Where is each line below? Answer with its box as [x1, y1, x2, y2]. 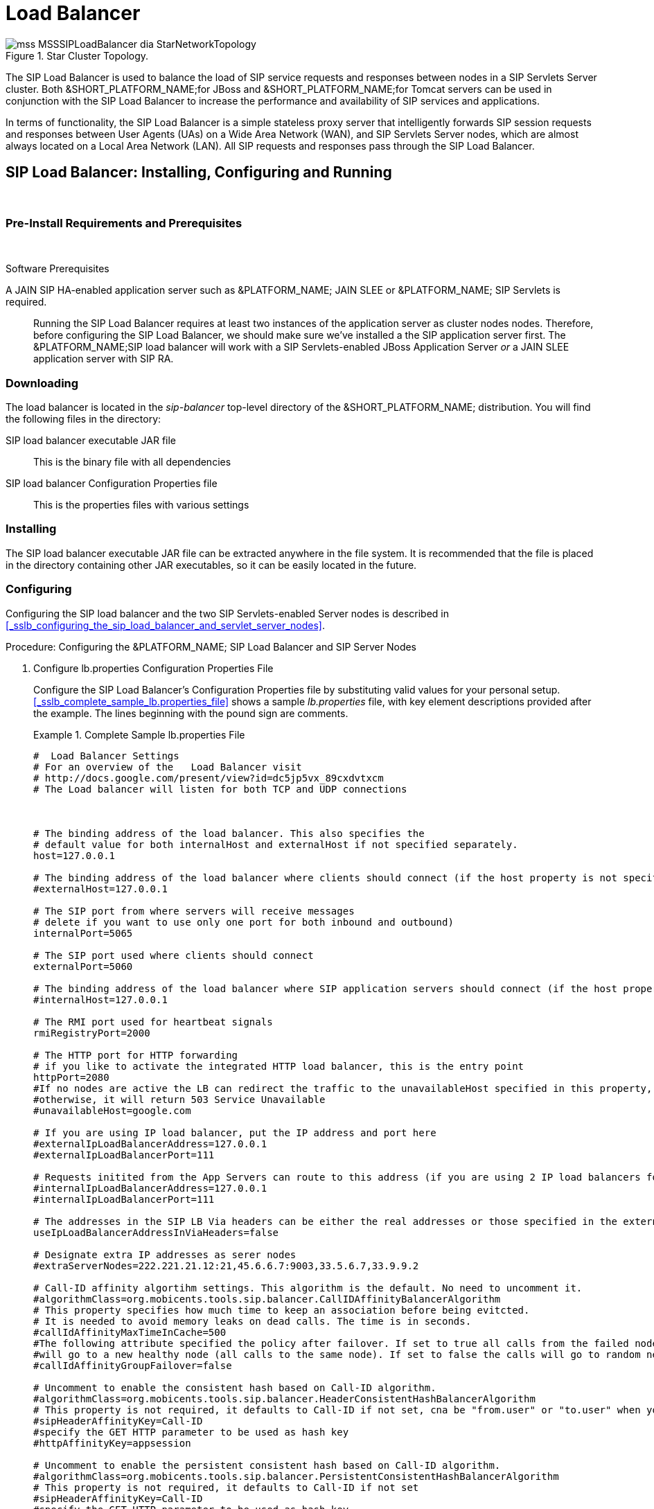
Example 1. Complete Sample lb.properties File [33, 728, 245, 741]
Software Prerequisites [6, 263, 109, 275]
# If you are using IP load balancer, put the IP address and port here [33, 1127, 436, 1138]
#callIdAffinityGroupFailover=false [33, 1359, 232, 1371]
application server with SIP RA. [33, 353, 174, 365]
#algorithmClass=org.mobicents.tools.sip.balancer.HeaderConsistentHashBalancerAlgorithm [33, 1393, 536, 1404]
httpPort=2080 [33, 1071, 109, 1083]
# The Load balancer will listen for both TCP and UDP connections [33, 783, 407, 795]
